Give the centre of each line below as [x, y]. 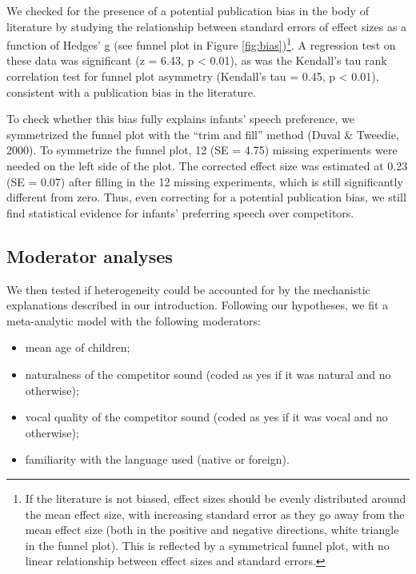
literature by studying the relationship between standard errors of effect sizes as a [207, 26]
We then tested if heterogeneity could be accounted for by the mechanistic [188, 289]
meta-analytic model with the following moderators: [134, 320]
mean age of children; [78, 347]
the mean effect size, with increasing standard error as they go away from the [215, 514]
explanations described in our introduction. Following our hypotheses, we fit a [198, 305]
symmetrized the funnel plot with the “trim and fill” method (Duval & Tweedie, [203, 134]
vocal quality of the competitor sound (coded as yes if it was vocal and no [206, 417]
